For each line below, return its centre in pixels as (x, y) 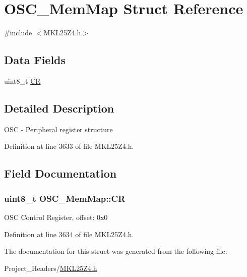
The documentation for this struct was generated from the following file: (116, 251)
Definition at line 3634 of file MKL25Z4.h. (69, 234)
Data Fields (35, 60)
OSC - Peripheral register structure (58, 129)
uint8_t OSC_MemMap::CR (65, 198)
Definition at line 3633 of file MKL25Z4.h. (69, 146)
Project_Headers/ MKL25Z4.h (51, 268)
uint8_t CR (22, 80)
